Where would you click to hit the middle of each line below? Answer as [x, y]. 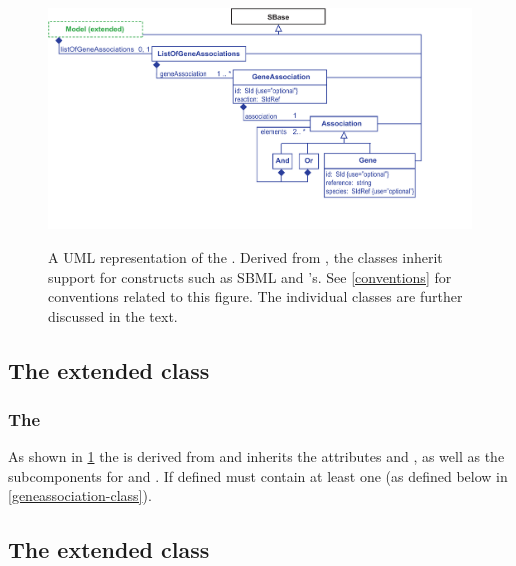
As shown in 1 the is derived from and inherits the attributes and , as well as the [256, 456]
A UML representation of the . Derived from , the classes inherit [245, 256]
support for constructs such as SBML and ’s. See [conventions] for [250, 276]
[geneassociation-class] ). [80, 495]
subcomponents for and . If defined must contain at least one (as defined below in [258, 475]
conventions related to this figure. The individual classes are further [255, 296]
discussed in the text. [113, 315]
